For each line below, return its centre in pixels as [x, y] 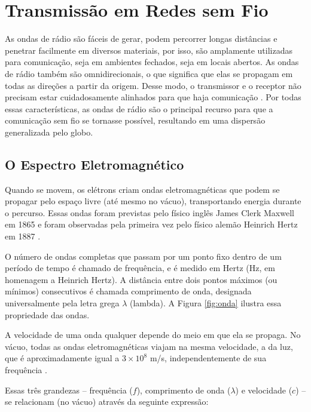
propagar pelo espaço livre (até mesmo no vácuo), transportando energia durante [153, 201]
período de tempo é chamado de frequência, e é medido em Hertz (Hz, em [140, 268]
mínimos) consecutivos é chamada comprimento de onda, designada [128, 291]
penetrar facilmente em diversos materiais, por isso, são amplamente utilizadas [149, 50]
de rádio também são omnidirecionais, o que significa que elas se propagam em [149, 73]
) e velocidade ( [264, 390]
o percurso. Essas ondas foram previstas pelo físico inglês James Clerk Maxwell [150, 212]
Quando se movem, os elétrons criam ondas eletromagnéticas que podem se [142, 189]
